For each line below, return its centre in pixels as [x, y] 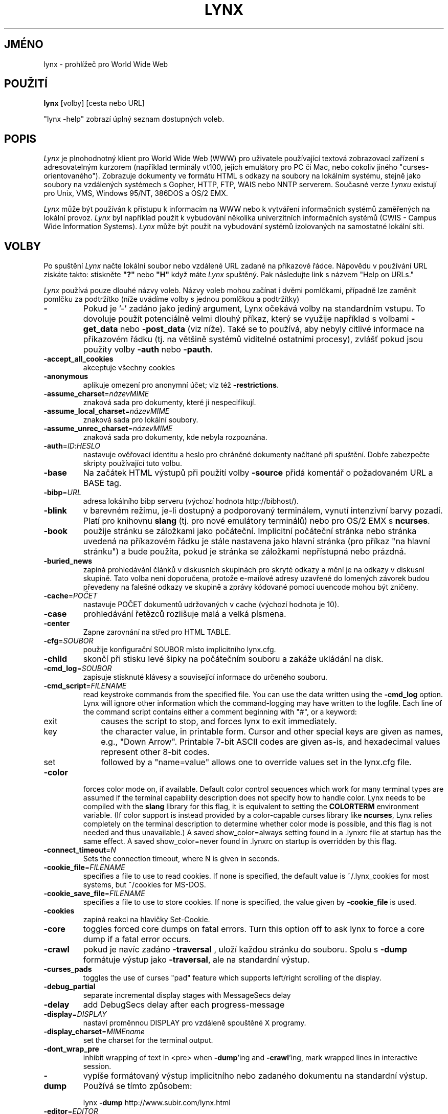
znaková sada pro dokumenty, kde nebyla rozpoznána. [175, 437]
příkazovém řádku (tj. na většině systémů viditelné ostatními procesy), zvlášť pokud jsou [253, 339]
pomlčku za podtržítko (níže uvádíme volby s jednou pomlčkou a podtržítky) [172, 299]
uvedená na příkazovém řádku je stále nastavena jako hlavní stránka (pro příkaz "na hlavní [256, 541]
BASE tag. [102, 483]
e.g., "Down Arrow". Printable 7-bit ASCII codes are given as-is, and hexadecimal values [271, 742]
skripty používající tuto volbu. [132, 463]
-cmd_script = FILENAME [85, 686]
